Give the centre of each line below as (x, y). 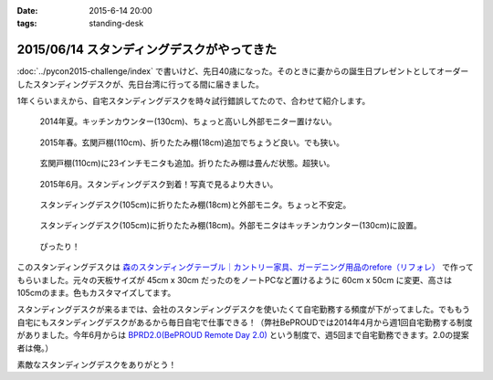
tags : (27, 24)
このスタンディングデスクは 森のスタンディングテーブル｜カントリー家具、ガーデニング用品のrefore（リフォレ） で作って (245, 267)
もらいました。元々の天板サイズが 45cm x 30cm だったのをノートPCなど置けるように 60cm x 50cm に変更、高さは (235, 280)
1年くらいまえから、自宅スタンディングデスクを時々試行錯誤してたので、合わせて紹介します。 (194, 101)
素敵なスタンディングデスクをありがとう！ (97, 364)
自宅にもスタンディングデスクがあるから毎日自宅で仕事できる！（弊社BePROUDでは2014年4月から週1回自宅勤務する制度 (245, 322)
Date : (27, 11)
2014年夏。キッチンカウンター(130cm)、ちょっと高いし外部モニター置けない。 (188, 121)
